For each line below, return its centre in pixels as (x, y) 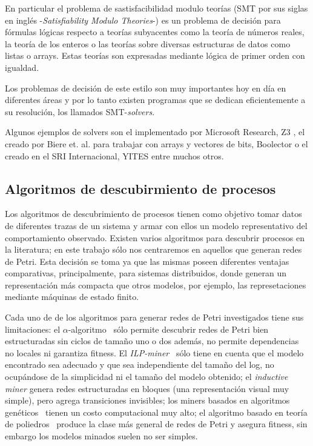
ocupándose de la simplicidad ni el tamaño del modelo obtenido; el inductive (147, 377)
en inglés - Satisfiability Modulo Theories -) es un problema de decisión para (143, 20)
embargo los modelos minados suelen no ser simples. (101, 436)
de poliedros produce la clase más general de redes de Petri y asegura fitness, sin (156, 424)
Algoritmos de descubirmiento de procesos (140, 188)
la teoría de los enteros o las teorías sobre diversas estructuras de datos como (148, 43)
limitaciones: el (33, 329)
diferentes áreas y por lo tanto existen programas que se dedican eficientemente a (155, 100)
